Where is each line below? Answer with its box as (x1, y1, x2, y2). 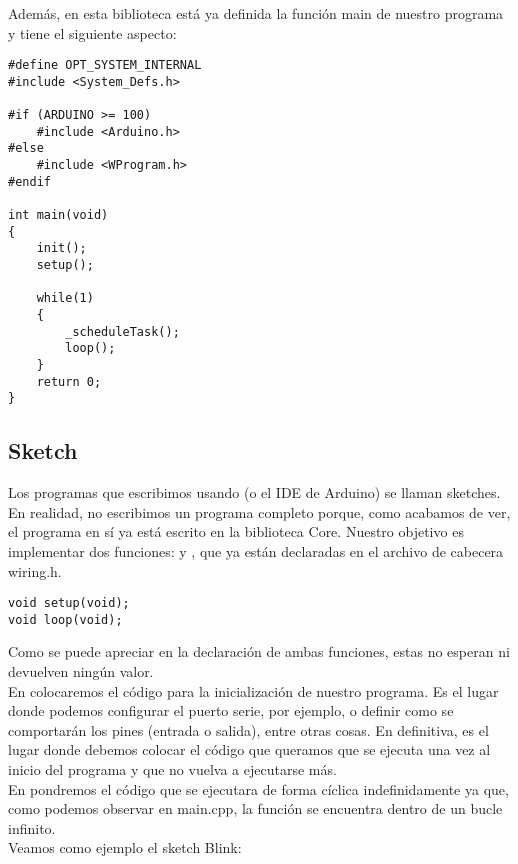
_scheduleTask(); (65, 324, 180, 339)
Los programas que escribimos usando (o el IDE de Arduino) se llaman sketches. (8, 482, 501, 503)
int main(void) (8, 208, 109, 223)
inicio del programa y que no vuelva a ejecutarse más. (8, 759, 337, 780)
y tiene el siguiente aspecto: (8, 22, 177, 43)
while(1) (36, 291, 94, 306)
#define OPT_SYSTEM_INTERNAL (8, 58, 202, 73)
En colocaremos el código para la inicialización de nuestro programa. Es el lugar (8, 680, 499, 701)
